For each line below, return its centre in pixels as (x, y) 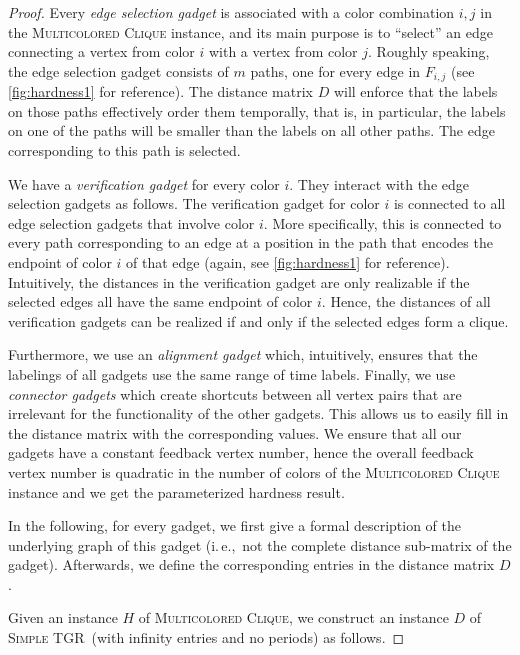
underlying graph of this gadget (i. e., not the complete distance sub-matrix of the (260, 544)
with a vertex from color (283, 51)
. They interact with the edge (379, 183)
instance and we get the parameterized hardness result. (176, 491)
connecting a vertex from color (101, 51)
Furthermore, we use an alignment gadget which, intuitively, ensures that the (243, 354)
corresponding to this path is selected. (124, 150)
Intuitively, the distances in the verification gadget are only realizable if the (239, 281)
